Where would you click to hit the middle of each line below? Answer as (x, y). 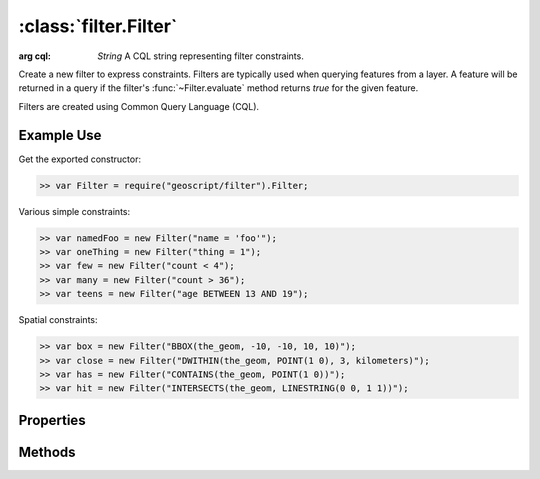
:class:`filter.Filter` (98, 26)
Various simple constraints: (74, 211)
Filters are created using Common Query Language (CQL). (139, 106)
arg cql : (35, 56)
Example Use (60, 135)
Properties (52, 420)
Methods (47, 451)
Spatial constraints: (58, 320)
